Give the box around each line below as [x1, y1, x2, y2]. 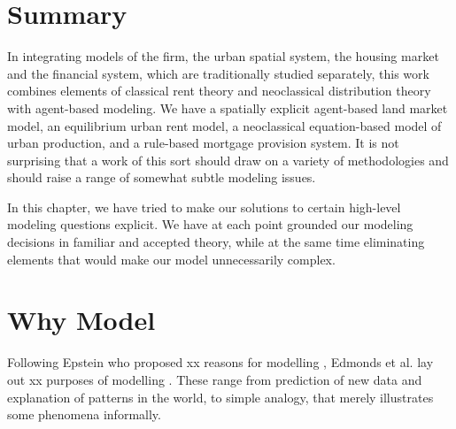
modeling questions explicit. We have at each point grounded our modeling [7, 215, 413, 234]
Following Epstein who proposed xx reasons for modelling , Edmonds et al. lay [7, 353, 434, 372]
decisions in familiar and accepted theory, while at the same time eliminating [7, 233, 425, 251]
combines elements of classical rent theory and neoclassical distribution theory [7, 81, 431, 100]
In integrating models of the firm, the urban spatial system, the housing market [7, 47, 439, 65]
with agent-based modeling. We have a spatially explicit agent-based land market [7, 98, 448, 117]
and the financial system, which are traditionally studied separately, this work [7, 64, 429, 82]
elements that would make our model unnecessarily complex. [7, 249, 336, 268]
